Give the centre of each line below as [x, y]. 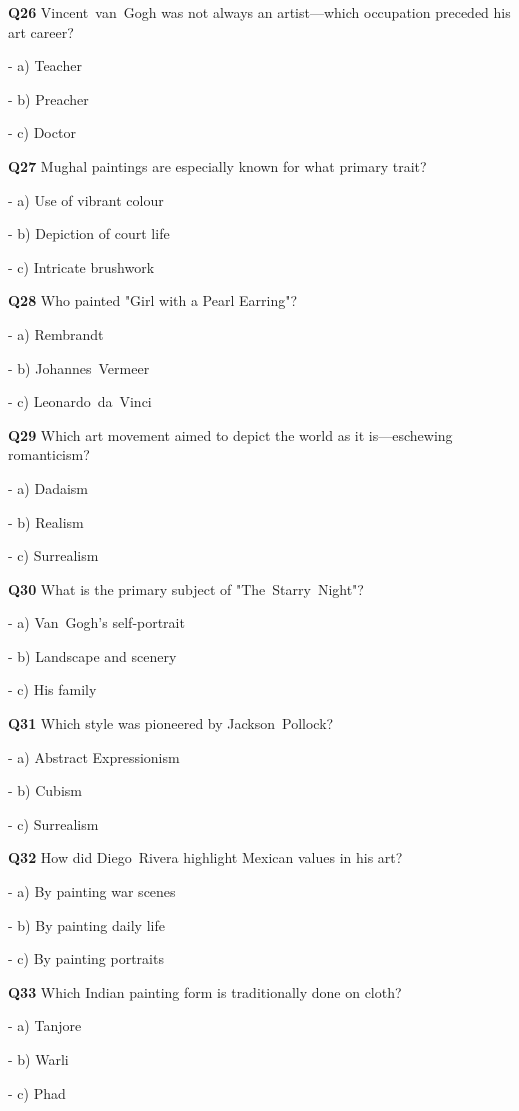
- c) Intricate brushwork [81, 266]
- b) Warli [38, 1059]
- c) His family [52, 689]
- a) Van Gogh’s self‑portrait [96, 622]
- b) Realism [46, 521]
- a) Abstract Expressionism [94, 756]
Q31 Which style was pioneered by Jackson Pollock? [171, 723]
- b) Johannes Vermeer [79, 367]
